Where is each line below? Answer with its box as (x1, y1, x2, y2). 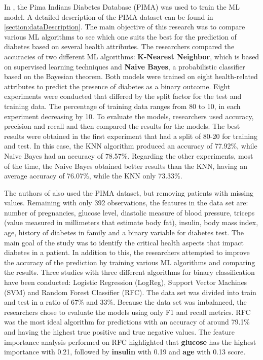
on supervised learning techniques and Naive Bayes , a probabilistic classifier (4, 61, 245, 71)
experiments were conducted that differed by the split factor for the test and (4, 91, 242, 101)
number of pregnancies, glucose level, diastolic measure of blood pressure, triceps (4, 207, 255, 218)
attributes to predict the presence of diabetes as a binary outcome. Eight (4, 81, 231, 91)
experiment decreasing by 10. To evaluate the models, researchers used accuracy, (4, 111, 254, 121)
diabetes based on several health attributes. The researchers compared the (4, 41, 235, 52)
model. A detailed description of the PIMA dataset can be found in (4, 11, 213, 22)
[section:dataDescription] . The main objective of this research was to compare (4, 21, 245, 32)
